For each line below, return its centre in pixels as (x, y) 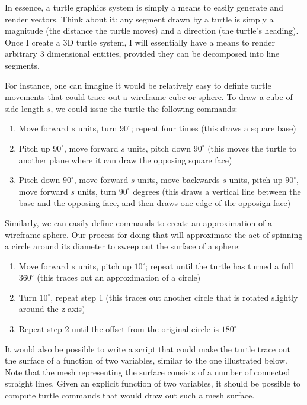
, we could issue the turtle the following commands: (144, 108)
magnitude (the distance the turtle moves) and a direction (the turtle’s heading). (152, 30)
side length (25, 108)
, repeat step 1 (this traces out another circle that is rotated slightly (174, 297)
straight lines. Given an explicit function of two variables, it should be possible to (153, 383)
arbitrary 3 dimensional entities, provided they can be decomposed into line (142, 54)
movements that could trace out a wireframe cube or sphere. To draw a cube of (149, 97)
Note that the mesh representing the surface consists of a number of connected (148, 372)
